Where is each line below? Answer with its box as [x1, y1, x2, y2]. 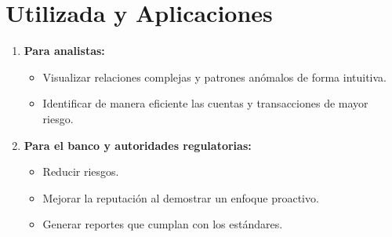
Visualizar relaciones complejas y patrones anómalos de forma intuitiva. [42, 68, 387, 85]
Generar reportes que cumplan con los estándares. [42, 216, 283, 232]
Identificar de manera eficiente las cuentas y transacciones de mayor [42, 95, 368, 111]
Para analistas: [24, 42, 105, 59]
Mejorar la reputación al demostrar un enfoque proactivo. [42, 189, 319, 206]
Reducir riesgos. [42, 163, 119, 180]
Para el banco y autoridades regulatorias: [24, 137, 252, 153]
